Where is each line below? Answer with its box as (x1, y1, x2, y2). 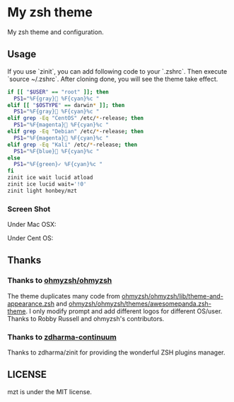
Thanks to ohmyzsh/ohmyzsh (7, 276, 112, 286)
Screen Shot (7, 203, 51, 213)
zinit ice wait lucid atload (7, 174, 93, 182)
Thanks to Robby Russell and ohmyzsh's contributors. (7, 314, 165, 323)
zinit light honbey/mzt (7, 187, 78, 194)
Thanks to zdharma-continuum (7, 332, 117, 342)
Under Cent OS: (7, 234, 54, 242)
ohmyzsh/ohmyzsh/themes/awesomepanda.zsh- (68, 299, 212, 308)
